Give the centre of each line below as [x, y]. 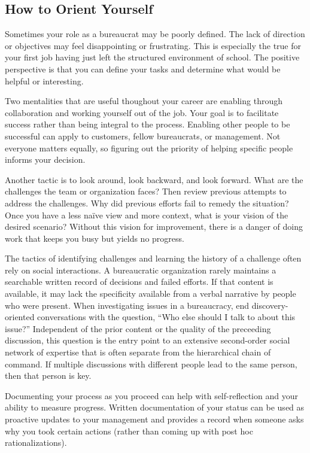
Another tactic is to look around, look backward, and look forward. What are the [154, 179]
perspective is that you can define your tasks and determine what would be [143, 69]
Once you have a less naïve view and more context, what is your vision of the [147, 215]
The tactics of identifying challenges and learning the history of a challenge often [153, 258]
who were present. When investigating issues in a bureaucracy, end [127, 305]
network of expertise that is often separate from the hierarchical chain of [138, 352]
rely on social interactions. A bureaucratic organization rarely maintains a [141, 270]
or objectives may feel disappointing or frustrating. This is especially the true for [153, 45]
